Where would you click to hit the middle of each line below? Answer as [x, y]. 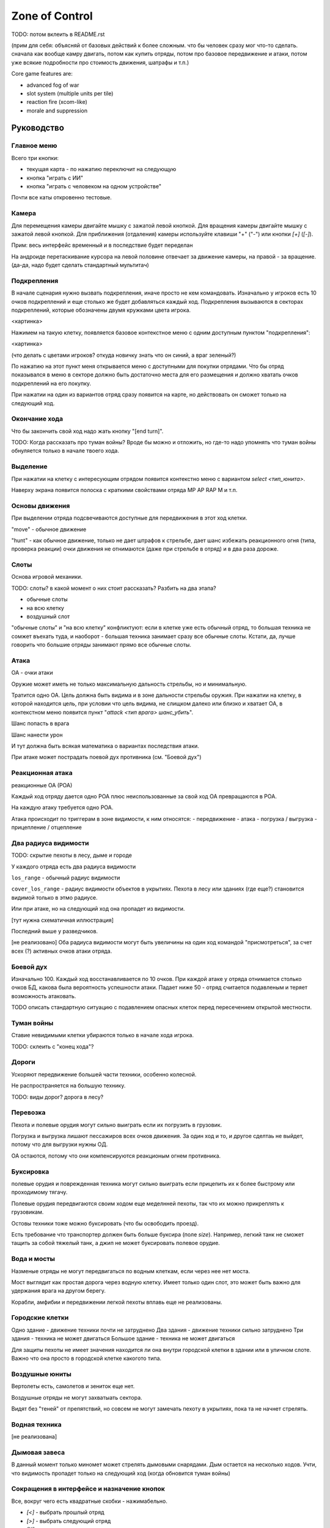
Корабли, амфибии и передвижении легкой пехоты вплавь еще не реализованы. [117, 1302]
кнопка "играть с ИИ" [55, 178]
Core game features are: [42, 74]
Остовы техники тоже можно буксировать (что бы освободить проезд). [105, 1223]
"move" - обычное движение [49, 529]
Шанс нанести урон [37, 735]
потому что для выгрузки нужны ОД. [60, 1144]
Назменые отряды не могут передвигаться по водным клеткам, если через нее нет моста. [131, 1271]
